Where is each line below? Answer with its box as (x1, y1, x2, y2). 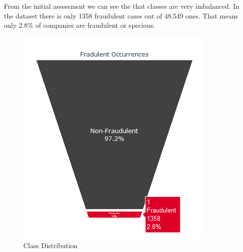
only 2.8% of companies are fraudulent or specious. (4, 20, 156, 30)
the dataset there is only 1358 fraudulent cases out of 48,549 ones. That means (4, 10, 238, 20)
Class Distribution (23, 240, 78, 251)
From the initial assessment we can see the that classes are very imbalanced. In (4, 1, 240, 11)
